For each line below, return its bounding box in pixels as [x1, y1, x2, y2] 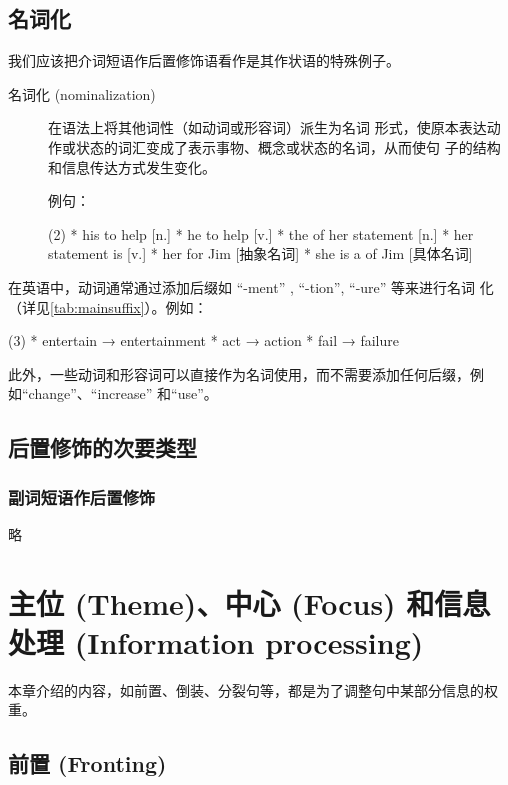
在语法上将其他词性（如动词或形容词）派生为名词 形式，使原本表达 [48, 117, 487, 138]
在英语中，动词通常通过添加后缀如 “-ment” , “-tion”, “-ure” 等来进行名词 [8, 276, 476, 297]
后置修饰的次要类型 [8, 432, 197, 463]
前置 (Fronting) [8, 748, 167, 779]
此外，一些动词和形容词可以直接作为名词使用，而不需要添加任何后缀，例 [8, 363, 484, 384]
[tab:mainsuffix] [50, 296, 145, 317]
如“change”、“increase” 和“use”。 [8, 383, 218, 404]
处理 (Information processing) [8, 621, 424, 662]
